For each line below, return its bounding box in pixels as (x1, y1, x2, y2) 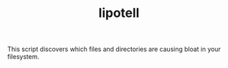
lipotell (98, 5, 139, 21)
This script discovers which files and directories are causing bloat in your (7, 45, 221, 54)
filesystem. (7, 52, 40, 61)
